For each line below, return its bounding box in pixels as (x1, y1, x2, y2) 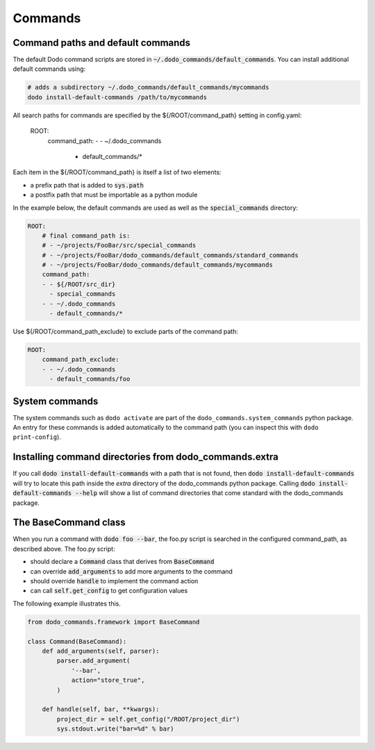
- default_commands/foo (49, 375, 131, 383)
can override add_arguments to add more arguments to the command (30, 567, 233, 576)
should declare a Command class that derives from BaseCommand (30, 558, 215, 566)
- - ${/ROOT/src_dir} (42, 280, 116, 288)
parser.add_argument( (56, 657, 131, 665)
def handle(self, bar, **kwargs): (42, 706, 160, 713)
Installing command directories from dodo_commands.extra (12, 451, 279, 463)
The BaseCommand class (12, 517, 126, 528)
